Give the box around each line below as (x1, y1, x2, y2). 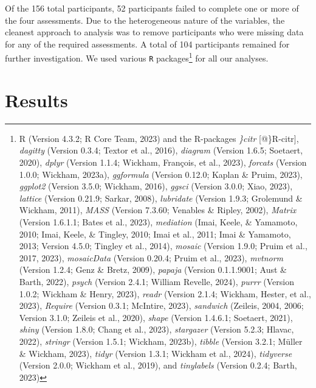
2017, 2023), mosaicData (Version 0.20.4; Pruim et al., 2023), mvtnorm (19, 251, 284, 264)
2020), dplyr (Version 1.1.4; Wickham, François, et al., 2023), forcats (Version (19, 156, 307, 168)
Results (5, 87, 68, 112)
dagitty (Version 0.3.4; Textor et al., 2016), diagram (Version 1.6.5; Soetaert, (19, 144, 303, 157)
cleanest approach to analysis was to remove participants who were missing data (5, 26, 304, 38)
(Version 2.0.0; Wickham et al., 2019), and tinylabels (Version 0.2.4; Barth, (19, 359, 297, 372)
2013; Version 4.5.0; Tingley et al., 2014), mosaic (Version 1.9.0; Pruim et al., (19, 239, 307, 252)
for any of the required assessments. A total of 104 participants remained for (5, 37, 290, 50)
